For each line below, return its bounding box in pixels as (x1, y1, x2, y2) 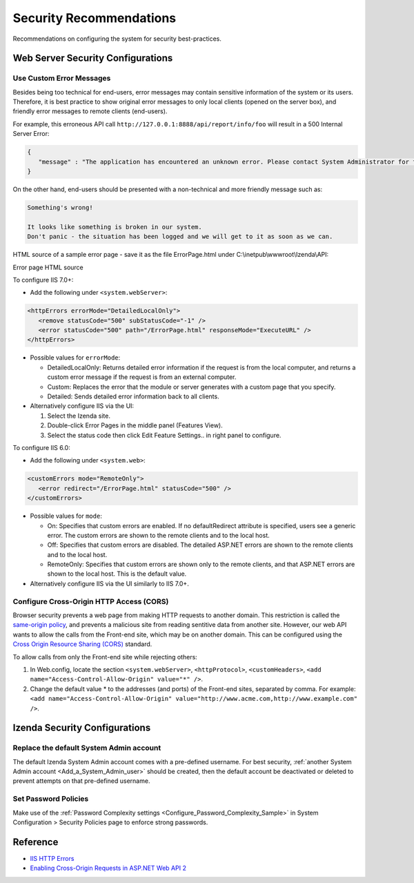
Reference (12, 836, 59, 848)
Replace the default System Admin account (12, 743, 161, 753)
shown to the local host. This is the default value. (47, 570, 187, 578)
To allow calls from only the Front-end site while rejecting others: (12, 652, 198, 661)
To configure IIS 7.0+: (12, 275, 74, 284)
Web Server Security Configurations (12, 52, 173, 64)
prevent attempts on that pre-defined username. (12, 777, 150, 785)
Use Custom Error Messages (12, 73, 111, 83)
